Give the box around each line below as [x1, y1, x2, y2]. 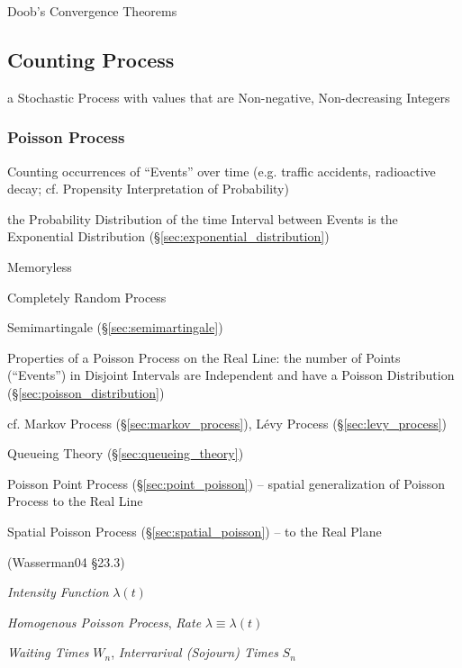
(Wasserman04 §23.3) [7, 552, 125, 571]
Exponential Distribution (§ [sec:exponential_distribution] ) [7, 227, 330, 246]
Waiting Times [7, 643, 89, 662]
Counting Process [7, 45, 175, 73]
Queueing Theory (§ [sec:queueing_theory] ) [7, 444, 244, 463]
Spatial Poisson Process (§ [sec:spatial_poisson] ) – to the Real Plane [7, 521, 382, 540]
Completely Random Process [7, 287, 167, 306]
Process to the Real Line [7, 492, 143, 510]
